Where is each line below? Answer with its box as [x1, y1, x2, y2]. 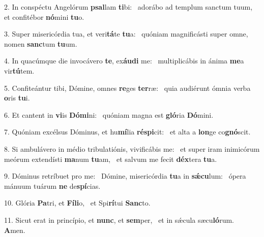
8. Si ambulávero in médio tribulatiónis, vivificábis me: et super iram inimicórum [4, 143, 260, 154]
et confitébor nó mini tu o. [4, 11, 84, 22]
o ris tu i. [4, 92, 30, 103]
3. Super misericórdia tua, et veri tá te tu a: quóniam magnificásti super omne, [4, 28, 248, 39]
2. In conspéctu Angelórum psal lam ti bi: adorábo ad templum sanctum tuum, [4, 2, 253, 12]
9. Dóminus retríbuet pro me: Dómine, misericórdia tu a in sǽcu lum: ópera [4, 171, 246, 181]
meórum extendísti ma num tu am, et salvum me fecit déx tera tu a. [4, 153, 217, 164]
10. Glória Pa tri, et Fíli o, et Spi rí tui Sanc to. [4, 197, 151, 208]
